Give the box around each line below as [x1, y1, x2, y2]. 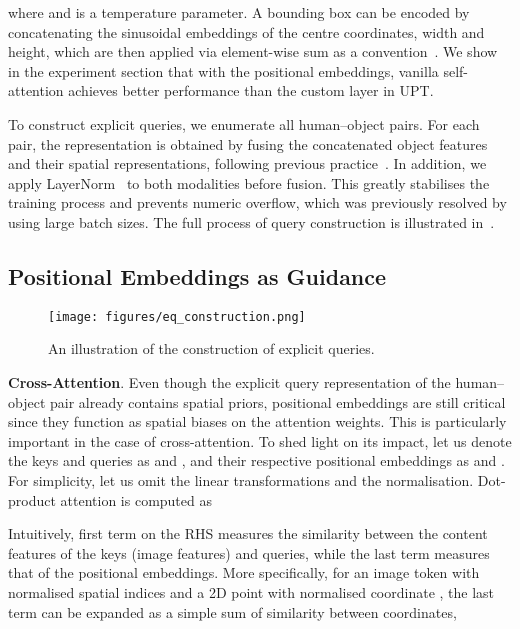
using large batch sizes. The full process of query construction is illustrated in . [8, 211, 495, 232]
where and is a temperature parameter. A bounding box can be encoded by [8, 2, 470, 22]
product [8, 489, 56, 510]
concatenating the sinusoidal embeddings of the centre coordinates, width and [8, 21, 485, 42]
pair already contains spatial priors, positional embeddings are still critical [49, 391, 506, 412]
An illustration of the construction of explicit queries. [48, 338, 375, 359]
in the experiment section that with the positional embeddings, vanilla [8, 60, 439, 81]
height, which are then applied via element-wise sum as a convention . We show [8, 41, 498, 62]
